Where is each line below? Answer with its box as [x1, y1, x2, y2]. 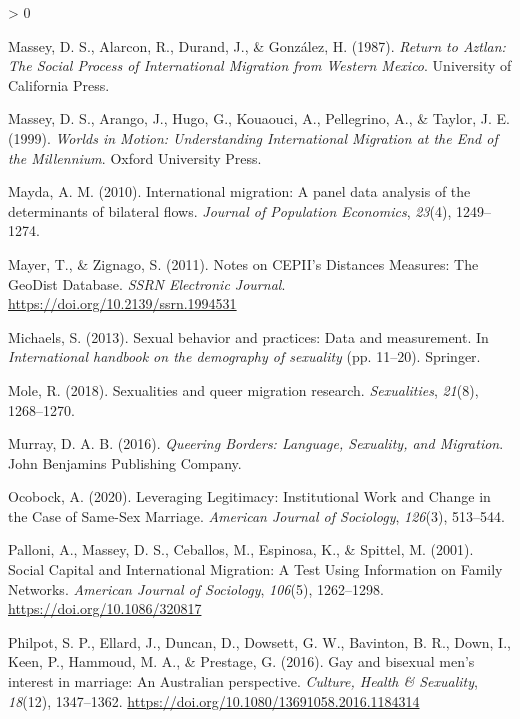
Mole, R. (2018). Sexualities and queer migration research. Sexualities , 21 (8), [8, 379, 479, 400]
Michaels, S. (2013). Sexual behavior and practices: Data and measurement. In [8, 326, 489, 347]
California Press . [8, 74, 110, 95]
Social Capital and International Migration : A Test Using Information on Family [8, 559, 503, 580]
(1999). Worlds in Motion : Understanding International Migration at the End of [8, 127, 498, 148]
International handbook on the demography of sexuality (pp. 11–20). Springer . [8, 346, 481, 367]
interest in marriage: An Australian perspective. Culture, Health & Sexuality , [8, 671, 478, 692]
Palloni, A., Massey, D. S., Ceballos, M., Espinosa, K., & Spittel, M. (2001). [8, 539, 474, 560]
